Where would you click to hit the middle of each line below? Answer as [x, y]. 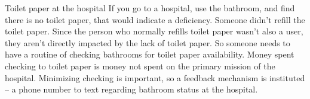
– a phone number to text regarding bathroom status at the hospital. [131, 89]
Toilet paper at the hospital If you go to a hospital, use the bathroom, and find [150, 8]
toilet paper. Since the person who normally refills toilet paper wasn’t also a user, [154, 31]
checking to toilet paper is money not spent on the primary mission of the [140, 66]
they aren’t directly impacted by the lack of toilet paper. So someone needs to [148, 42]
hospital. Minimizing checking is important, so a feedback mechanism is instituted [155, 77]
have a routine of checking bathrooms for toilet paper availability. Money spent [150, 54]
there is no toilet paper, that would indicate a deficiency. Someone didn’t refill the [155, 19]
